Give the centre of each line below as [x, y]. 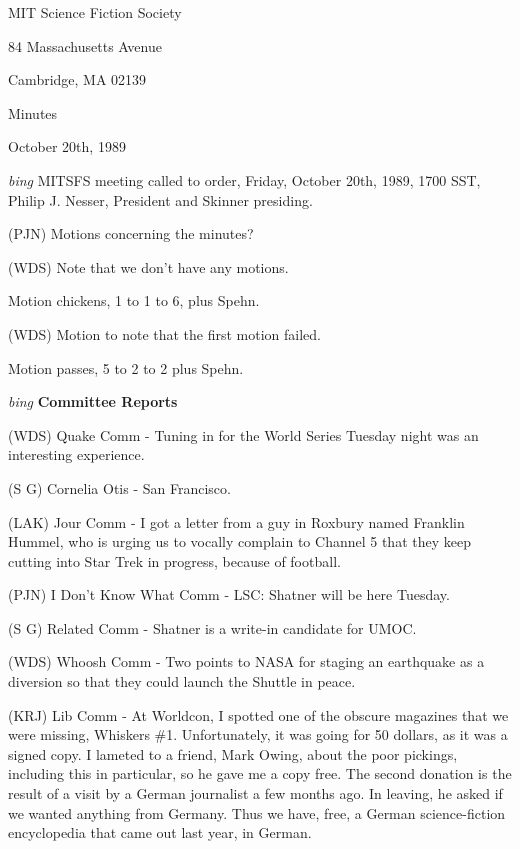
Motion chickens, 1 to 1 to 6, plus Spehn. [134, 300]
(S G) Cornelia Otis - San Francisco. [119, 487]
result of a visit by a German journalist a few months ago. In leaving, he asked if [255, 793]
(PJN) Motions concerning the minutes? [131, 233]
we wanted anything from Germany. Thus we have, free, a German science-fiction [257, 812]
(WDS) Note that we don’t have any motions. [148, 266]
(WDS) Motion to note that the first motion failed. [165, 333]
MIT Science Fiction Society [95, 12]
